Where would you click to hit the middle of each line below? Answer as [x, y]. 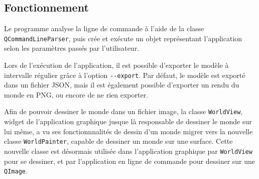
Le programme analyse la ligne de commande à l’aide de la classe [104, 28]
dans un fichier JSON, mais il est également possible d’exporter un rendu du [122, 85]
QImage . [16, 171]
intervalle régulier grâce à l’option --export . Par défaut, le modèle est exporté [125, 75]
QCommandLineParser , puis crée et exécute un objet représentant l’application [123, 38]
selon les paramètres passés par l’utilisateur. [72, 48]
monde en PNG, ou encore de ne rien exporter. [76, 94]
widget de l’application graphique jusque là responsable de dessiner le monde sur [128, 121]
